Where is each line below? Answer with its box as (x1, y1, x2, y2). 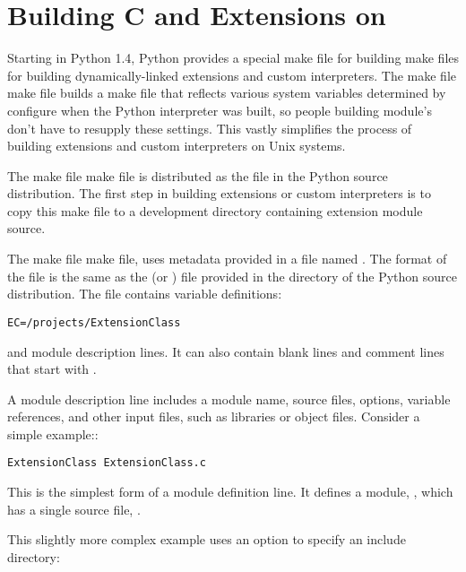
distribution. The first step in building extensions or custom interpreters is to (7, 184, 431, 203)
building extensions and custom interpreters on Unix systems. (7, 136, 346, 155)
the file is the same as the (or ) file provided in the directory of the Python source (7, 266, 457, 285)
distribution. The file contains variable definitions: (7, 284, 282, 303)
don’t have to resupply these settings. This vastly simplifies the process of (7, 118, 412, 137)
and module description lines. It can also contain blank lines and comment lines (7, 342, 444, 360)
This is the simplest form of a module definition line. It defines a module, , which (7, 482, 453, 501)
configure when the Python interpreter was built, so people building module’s (7, 100, 432, 119)
